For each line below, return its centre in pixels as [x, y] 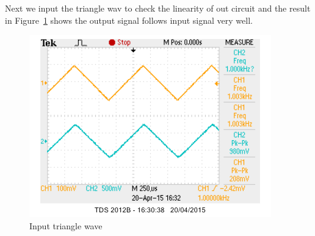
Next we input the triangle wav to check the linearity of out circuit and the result [158, 8]
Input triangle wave [66, 225]
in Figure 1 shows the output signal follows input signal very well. [129, 20]
